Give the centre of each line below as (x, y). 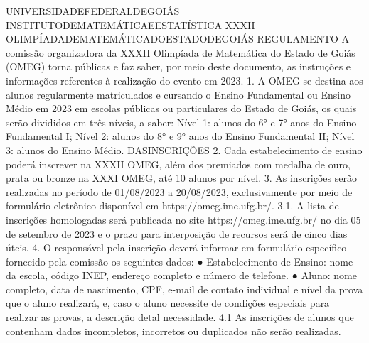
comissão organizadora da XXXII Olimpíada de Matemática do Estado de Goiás (181, 52)
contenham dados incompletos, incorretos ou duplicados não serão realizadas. (173, 331)
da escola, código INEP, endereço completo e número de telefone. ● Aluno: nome (181, 275)
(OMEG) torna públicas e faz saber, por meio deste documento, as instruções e (178, 66)
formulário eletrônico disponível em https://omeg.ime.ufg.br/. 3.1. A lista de (172, 206)
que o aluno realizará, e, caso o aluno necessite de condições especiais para (168, 303)
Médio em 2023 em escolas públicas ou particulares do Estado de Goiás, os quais (181, 108)
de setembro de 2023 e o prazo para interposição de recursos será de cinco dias (177, 233)
